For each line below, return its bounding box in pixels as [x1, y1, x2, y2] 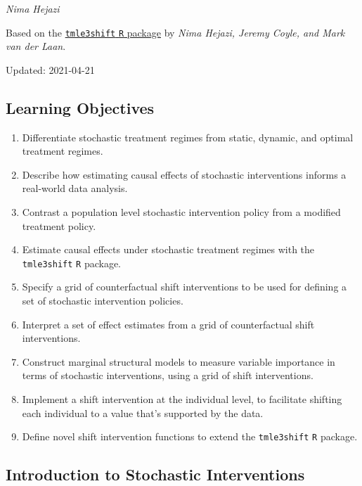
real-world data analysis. [22, 181, 128, 196]
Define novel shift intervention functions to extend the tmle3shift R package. [22, 429, 358, 444]
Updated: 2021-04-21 [6, 62, 95, 77]
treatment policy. [22, 218, 96, 233]
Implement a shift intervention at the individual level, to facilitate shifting [22, 392, 342, 407]
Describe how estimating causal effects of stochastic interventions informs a [22, 167, 347, 181]
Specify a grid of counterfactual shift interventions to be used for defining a [22, 279, 347, 294]
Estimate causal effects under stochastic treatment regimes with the [22, 242, 315, 257]
